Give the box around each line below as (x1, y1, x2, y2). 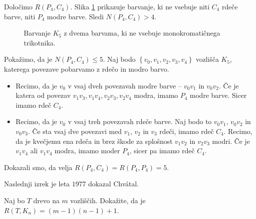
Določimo (4, 1, 33, 11)
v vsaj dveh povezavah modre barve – (68, 80, 182, 90)
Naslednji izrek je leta (4, 178, 70, 189)
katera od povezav (15, 90, 71, 100)
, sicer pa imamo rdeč (129, 145, 195, 156)
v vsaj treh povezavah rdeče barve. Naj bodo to (68, 116, 212, 127)
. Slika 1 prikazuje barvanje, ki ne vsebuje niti (70, 1, 210, 11)
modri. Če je (212, 135, 250, 146)
